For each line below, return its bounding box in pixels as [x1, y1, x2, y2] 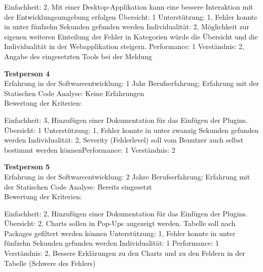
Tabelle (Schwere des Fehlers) [4, 257, 96, 268]
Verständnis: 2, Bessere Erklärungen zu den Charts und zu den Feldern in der [4, 248, 245, 258]
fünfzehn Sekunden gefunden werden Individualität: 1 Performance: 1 [4, 238, 219, 248]
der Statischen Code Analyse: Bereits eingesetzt [4, 181, 152, 192]
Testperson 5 [4, 161, 50, 172]
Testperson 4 [4, 68, 50, 78]
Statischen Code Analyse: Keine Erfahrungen [4, 87, 144, 98]
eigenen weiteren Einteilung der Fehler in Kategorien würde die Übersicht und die [4, 31, 258, 41]
